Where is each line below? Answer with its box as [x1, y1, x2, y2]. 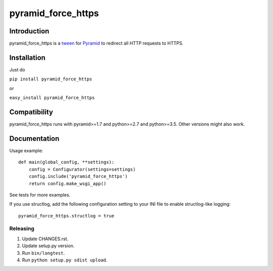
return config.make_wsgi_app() [28, 180, 107, 187]
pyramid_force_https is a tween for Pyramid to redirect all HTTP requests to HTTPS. [9, 40, 184, 47]
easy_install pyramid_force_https [9, 95, 95, 101]
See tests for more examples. [9, 192, 71, 198]
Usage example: [9, 147, 43, 154]
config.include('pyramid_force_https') [28, 173, 128, 179]
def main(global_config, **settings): [18, 159, 115, 165]
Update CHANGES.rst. [22, 236, 68, 242]
